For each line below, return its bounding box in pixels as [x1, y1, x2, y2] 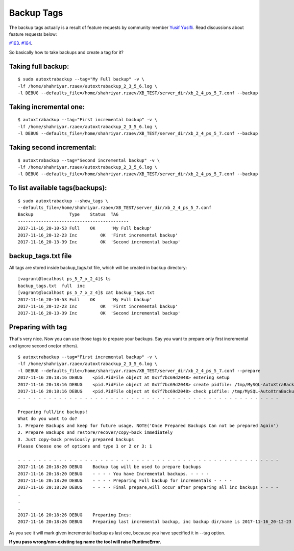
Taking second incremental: [9, 143, 97, 152]
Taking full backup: [9, 62, 70, 71]
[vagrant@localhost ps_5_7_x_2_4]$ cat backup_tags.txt [18, 290, 155, 295]
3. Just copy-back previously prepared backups [18, 437, 134, 442]
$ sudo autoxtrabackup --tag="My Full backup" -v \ [18, 77, 145, 82]
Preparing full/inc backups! [18, 409, 88, 415]
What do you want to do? [18, 416, 77, 421]
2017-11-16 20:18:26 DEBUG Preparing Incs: [18, 512, 132, 518]
